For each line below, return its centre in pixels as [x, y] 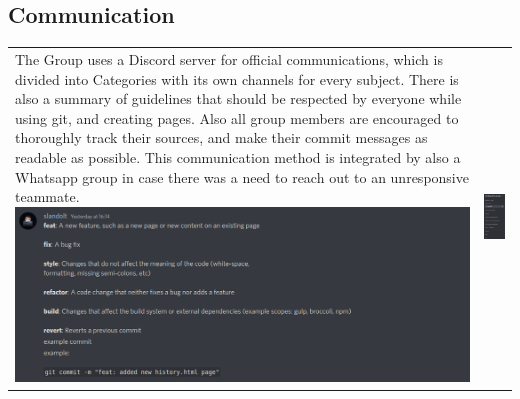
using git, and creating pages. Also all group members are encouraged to [237, 117]
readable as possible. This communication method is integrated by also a [238, 156]
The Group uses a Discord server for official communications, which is [229, 58]
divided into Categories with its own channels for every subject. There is [237, 78]
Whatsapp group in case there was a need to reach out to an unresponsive [242, 176]
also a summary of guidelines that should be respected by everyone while [238, 98]
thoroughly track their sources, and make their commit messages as [221, 137]
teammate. [47, 196]
